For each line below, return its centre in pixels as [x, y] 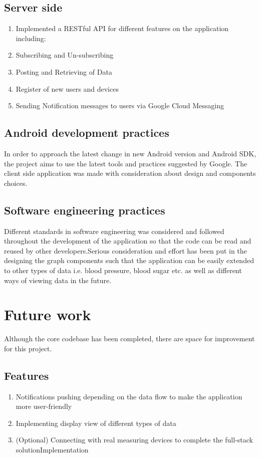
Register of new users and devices [67, 88]
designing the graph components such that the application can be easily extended [129, 260]
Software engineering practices [85, 210]
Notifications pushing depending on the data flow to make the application [129, 396]
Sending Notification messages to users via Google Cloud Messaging [120, 105]
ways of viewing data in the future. [58, 280]
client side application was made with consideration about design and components [130, 173]
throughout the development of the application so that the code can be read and [128, 241]
